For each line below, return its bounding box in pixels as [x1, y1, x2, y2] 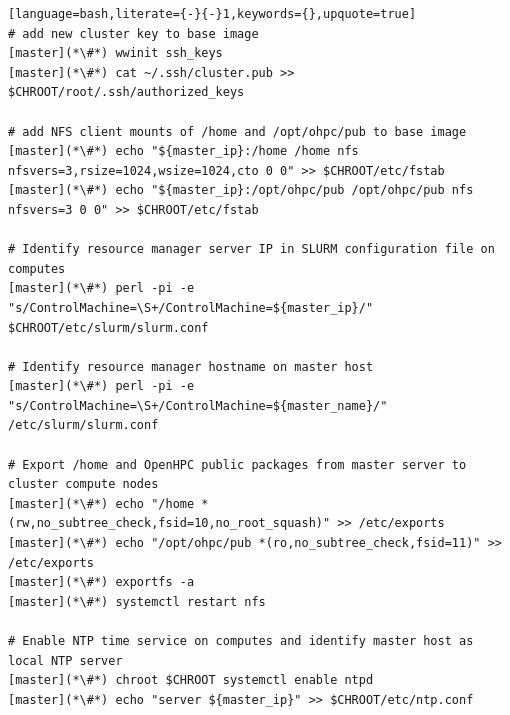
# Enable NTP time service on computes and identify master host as [8, 634, 474, 648]
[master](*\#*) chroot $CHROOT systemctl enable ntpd [8, 673, 374, 688]
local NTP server [8, 653, 123, 668]
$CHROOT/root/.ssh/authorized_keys [8, 85, 245, 100]
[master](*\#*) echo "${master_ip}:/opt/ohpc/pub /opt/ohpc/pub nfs [8, 183, 474, 198]
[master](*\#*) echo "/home [8, 496, 195, 511]
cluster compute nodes [8, 477, 159, 492]
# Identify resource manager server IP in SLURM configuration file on [8, 242, 495, 257]
